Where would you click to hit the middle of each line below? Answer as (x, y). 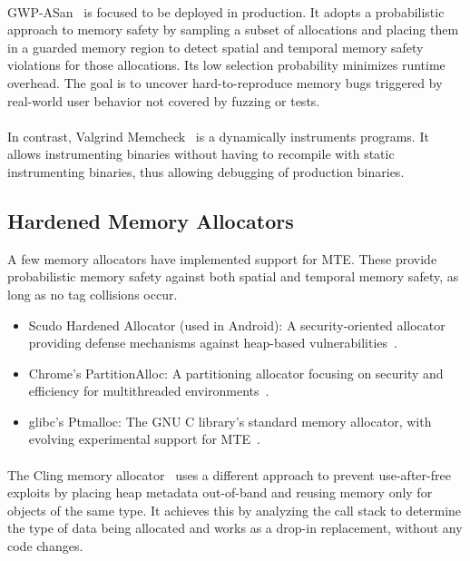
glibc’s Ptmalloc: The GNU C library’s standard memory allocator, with (230, 421)
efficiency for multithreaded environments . (149, 391)
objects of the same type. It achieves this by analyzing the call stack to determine (235, 510)
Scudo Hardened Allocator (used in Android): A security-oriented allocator (237, 325)
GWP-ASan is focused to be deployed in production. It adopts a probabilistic (226, 11)
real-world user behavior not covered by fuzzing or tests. (164, 100)
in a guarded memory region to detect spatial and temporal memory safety (215, 47)
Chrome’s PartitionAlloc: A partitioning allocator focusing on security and (236, 373)
